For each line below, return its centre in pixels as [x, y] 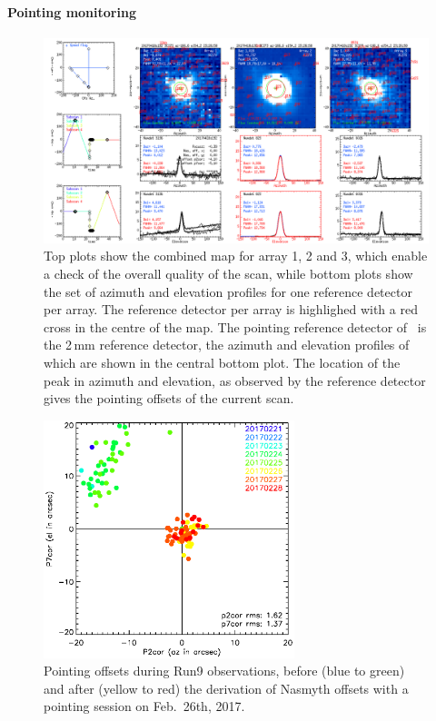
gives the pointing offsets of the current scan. [169, 398]
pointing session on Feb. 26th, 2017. [144, 706]
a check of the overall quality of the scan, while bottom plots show [228, 274]
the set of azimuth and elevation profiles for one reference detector [228, 291]
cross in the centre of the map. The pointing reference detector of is [235, 326]
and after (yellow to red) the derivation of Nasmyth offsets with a [226, 688]
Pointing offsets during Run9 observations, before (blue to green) [224, 671]
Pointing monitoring [72, 11]
